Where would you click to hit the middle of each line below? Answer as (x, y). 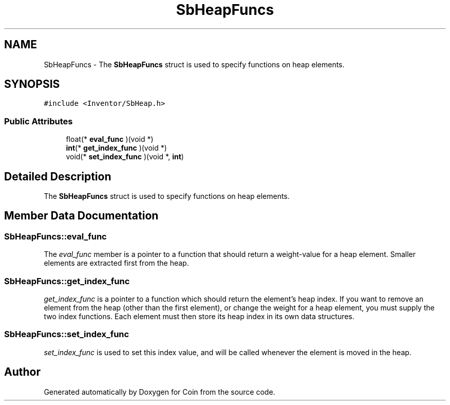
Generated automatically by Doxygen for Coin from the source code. (160, 392)
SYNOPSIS (32, 84)
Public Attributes (39, 121)
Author (22, 372)
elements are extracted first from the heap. (116, 263)
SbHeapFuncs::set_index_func (67, 334)
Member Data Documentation (81, 216)
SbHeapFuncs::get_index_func (67, 281)
